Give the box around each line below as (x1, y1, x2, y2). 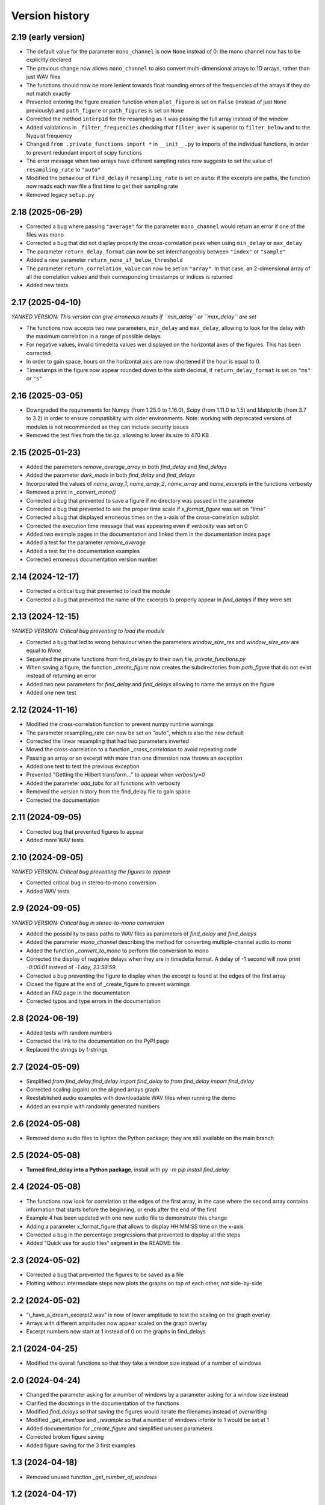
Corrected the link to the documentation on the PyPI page (26, 1037, 170, 1044)
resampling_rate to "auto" (26, 166, 101, 173)
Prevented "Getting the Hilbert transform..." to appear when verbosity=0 (26, 771, 205, 778)
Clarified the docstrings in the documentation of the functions (26, 1400, 180, 1407)
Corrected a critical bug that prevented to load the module (26, 588, 171, 595)
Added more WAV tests (26, 836, 84, 843)
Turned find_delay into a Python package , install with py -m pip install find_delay (26, 1165, 229, 1173)
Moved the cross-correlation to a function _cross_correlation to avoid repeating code (26, 746, 237, 753)
